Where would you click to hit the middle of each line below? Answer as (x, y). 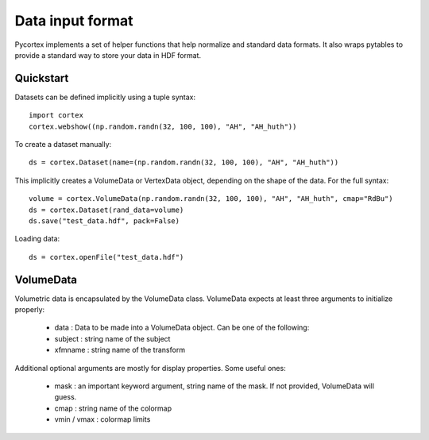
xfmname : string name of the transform (120, 350)
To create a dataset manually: (63, 145)
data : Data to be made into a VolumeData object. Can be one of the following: (182, 328)
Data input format (74, 21)
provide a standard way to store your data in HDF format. (108, 55)
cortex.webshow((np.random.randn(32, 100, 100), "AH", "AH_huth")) (163, 126)
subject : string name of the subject (112, 338)
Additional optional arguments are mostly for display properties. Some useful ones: (150, 368)
